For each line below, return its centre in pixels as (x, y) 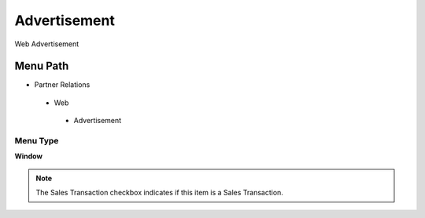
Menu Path (42, 66)
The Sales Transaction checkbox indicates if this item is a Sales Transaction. (159, 193)
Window (29, 156)
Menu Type (37, 141)
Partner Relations (62, 85)
